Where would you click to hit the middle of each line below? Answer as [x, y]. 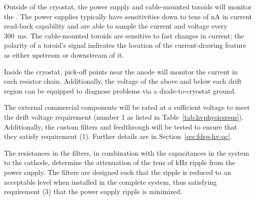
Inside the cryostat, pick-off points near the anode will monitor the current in [121, 71]
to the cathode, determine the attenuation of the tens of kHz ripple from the [120, 162]
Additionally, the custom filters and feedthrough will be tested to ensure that [121, 126]
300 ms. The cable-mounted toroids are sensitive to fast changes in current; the [124, 35]
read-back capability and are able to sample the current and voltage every [116, 26]
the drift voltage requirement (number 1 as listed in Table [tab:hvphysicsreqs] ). [124, 117]
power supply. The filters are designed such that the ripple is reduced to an [118, 172]
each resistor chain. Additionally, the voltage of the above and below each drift [123, 81]
